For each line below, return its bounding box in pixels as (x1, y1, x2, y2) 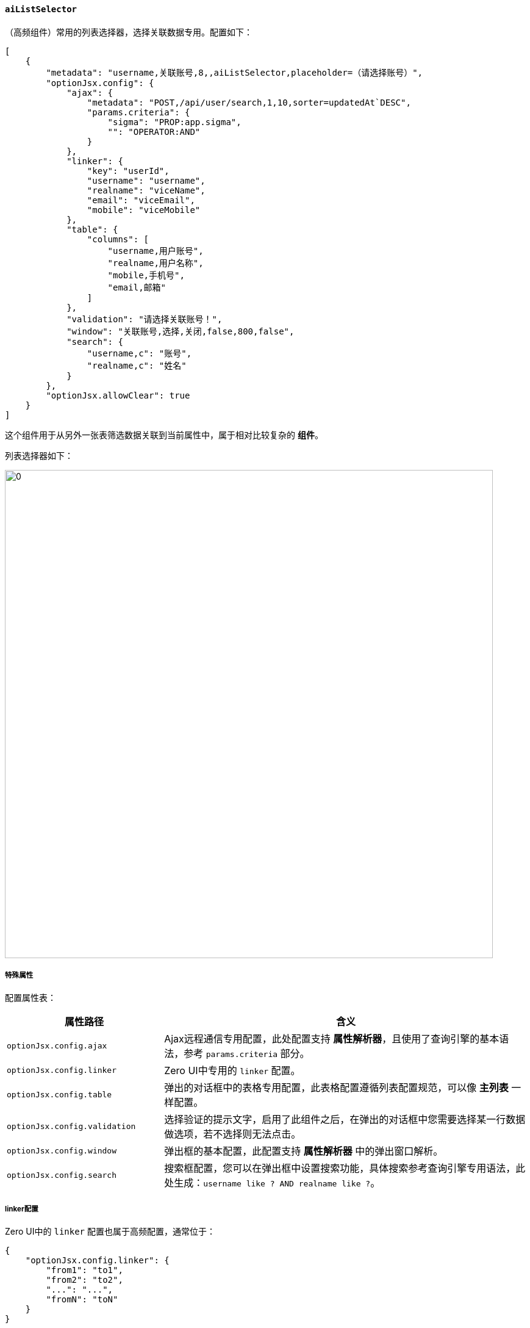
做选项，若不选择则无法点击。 (164, 1128, 301, 1141)
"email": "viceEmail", (87, 195, 195, 205)
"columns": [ (87, 234, 149, 244)
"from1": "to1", (46, 1265, 123, 1276)
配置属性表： (5, 992, 56, 1003)
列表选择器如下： (5, 450, 73, 461)
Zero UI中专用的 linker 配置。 (164, 1064, 301, 1077)
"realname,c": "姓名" (87, 360, 187, 370)
